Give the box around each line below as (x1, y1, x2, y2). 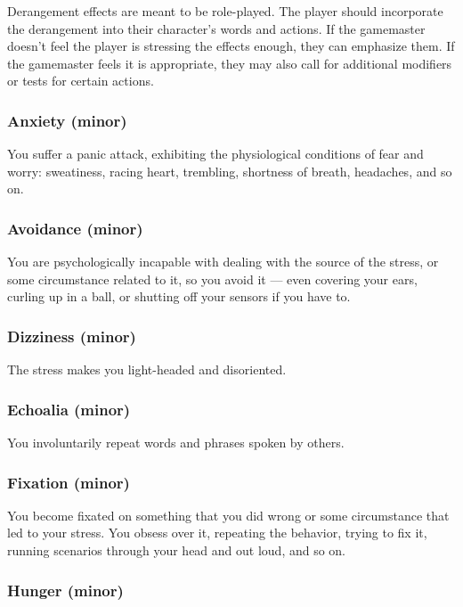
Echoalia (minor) (7, 398, 131, 420)
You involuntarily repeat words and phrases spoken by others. (7, 433, 345, 451)
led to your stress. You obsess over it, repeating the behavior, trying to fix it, (7, 523, 427, 542)
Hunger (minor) (7, 578, 124, 601)
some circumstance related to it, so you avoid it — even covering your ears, (7, 269, 418, 288)
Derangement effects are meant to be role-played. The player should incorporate (7, 2, 443, 20)
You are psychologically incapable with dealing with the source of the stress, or (7, 252, 439, 271)
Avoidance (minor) (7, 217, 143, 239)
